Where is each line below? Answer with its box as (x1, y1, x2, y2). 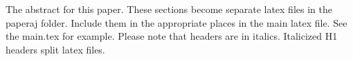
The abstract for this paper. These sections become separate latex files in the (6, 2, 332, 16)
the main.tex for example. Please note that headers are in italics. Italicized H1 (6, 29, 338, 43)
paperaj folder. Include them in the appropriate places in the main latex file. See (6, 15, 347, 29)
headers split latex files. (6, 42, 105, 56)
